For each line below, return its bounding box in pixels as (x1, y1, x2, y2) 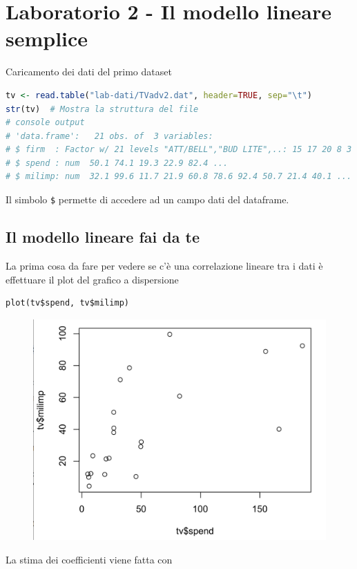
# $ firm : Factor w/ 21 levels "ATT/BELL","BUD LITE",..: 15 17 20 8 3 (6, 144, 352, 155)
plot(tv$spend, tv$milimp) (6, 298, 129, 308)
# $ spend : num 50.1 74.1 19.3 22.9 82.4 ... (6, 158, 229, 168)
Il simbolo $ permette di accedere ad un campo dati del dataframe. (6, 192, 289, 207)
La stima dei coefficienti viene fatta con (6, 552, 173, 566)
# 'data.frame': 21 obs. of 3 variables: (6, 131, 213, 141)
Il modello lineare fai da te (6, 226, 200, 248)
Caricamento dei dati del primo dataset (6, 64, 172, 79)
